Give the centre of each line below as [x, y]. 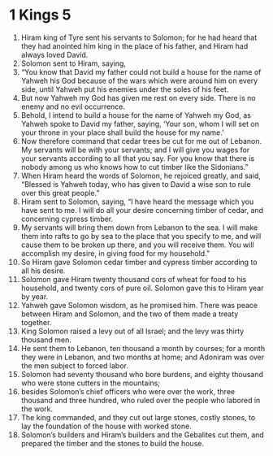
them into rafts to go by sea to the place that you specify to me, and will [141, 236]
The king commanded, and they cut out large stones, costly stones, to [138, 417]
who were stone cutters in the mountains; [91, 383]
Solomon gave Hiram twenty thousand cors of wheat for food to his [134, 279]
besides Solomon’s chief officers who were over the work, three [128, 391]
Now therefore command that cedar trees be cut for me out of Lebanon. [141, 141]
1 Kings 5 [40, 15]
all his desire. [43, 271]
